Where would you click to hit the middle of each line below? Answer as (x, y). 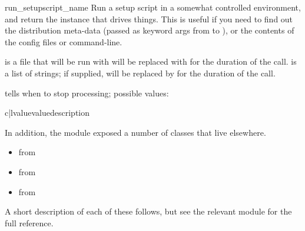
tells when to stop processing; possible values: (87, 93)
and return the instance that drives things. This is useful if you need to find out (149, 19)
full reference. (29, 222)
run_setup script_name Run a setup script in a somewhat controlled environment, (153, 7)
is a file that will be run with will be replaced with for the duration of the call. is (151, 61)
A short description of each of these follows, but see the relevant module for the (148, 211)
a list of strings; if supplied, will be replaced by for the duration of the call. (140, 73)
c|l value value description (47, 113)
